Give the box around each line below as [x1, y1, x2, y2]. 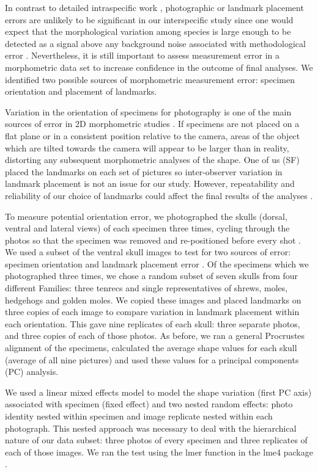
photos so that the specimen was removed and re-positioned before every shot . [5, 233, 301, 246]
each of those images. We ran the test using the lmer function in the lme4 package [5, 445, 313, 458]
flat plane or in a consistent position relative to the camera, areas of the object [5, 129, 300, 142]
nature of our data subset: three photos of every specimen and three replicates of [5, 434, 308, 446]
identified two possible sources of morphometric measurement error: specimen [5, 73, 295, 85]
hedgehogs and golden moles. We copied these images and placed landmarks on [5, 293, 301, 306]
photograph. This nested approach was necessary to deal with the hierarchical [5, 421, 297, 434]
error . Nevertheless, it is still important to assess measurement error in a [5, 49, 279, 62]
